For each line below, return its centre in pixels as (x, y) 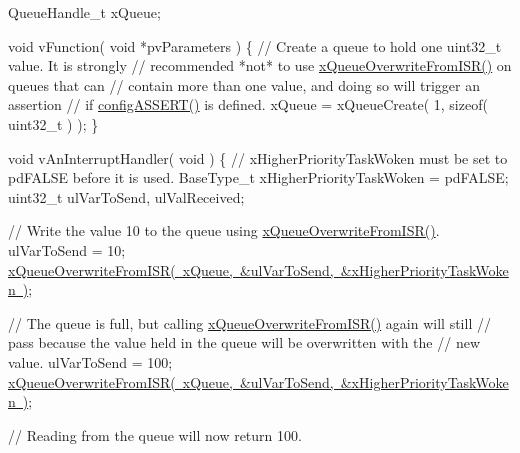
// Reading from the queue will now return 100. (155, 434)
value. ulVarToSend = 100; (90, 361)
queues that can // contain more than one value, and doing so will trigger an (244, 84)
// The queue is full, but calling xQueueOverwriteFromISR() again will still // (249, 322)
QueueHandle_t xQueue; (84, 12)
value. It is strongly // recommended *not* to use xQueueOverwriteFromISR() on (260, 65)
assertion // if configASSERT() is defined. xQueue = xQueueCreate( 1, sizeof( (248, 104)
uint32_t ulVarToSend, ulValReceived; (126, 196)
